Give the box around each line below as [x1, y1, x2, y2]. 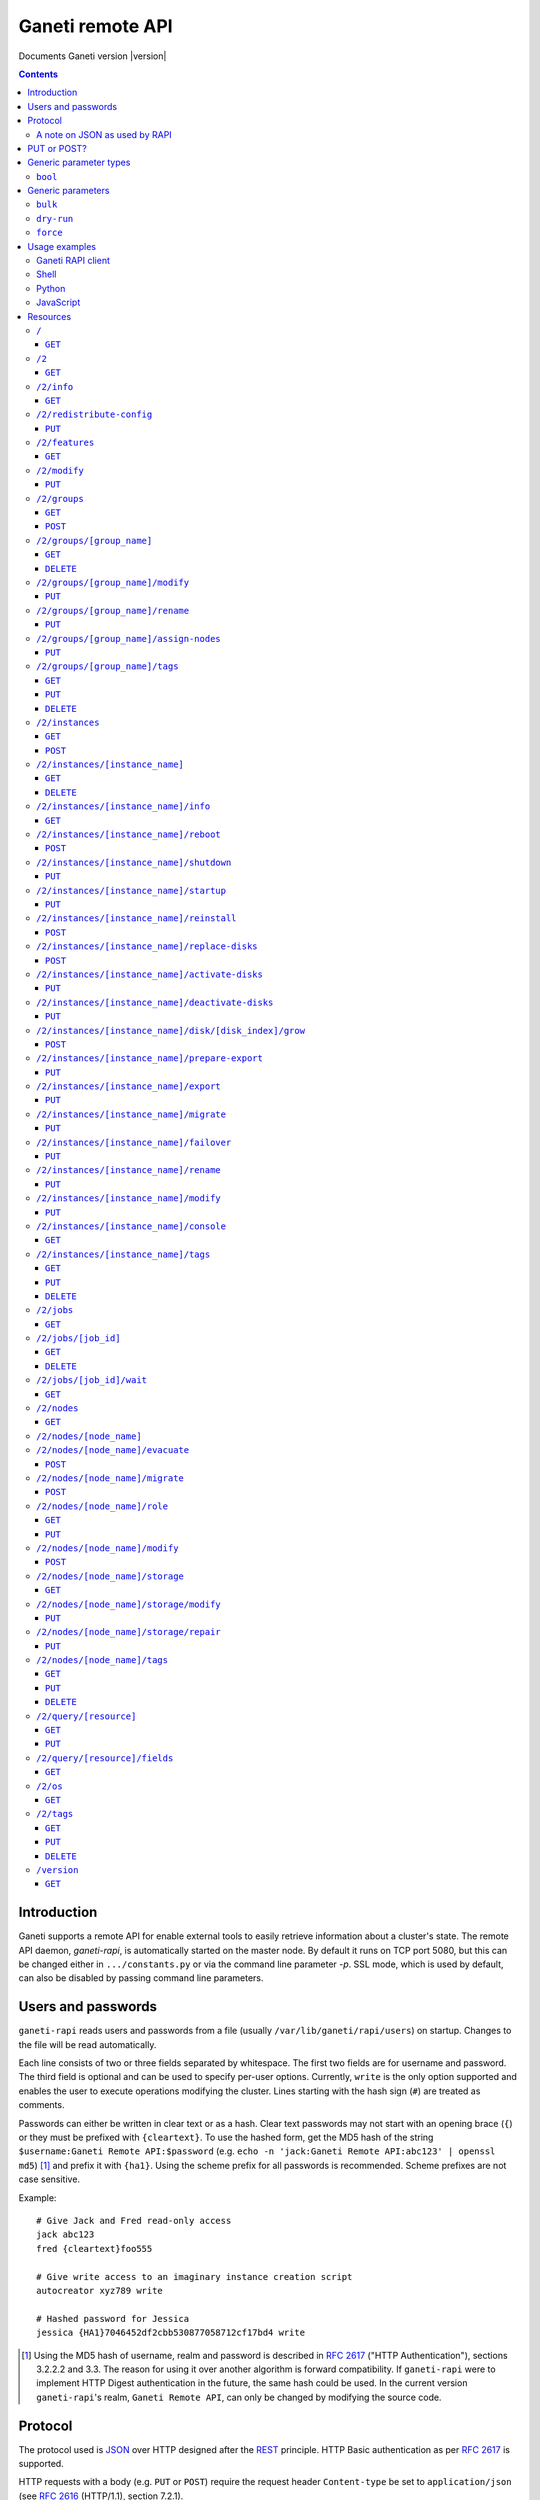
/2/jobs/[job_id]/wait [36, 1375, 148, 1386]
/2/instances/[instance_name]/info [36, 801, 211, 812]
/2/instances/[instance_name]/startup [36, 885, 227, 896]
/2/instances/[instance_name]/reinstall [36, 913, 237, 924]
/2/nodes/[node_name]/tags [36, 1655, 169, 1666]
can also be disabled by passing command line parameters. [18, 1972, 264, 1984]
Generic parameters [27, 185, 110, 197]
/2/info [36, 381, 74, 392]
